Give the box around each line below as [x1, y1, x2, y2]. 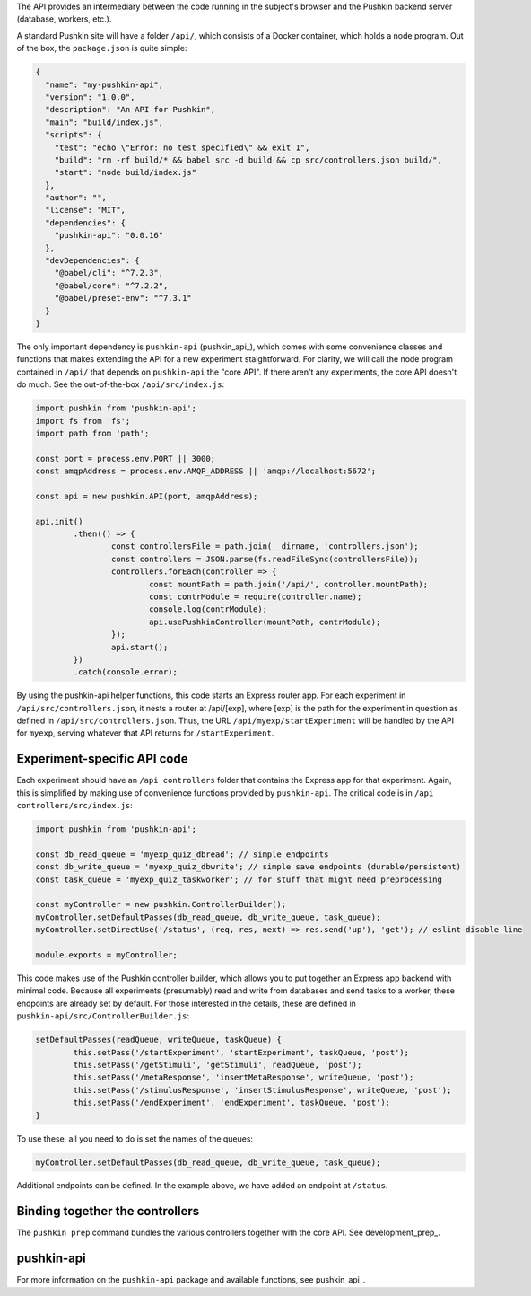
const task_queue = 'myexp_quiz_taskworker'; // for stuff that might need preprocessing [35, 874, 443, 885]
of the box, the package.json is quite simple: [16, 43, 187, 54]
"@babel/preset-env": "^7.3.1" [54, 293, 192, 304]
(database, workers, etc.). [16, 13, 112, 24]
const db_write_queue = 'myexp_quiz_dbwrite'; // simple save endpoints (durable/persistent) [35, 862, 462, 872]
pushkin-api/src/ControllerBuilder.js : [16, 1010, 190, 1021]
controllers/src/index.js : [16, 800, 134, 811]
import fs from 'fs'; [35, 416, 131, 426]
